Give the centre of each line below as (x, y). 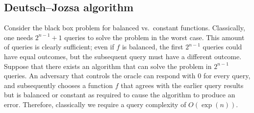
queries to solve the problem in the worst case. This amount (154, 37)
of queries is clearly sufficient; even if (59, 47)
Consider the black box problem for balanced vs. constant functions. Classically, (125, 28)
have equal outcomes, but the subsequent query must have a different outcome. (123, 56)
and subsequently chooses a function (58, 85)
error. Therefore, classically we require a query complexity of (95, 104)
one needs (19, 37)
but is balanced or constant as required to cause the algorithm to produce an (120, 95)
